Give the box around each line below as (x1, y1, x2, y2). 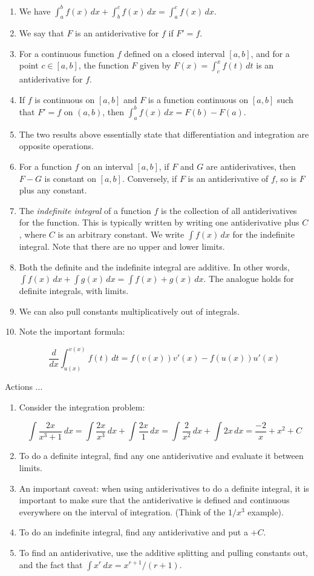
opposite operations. (19, 139, 94, 152)
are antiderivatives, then (206, 159, 296, 172)
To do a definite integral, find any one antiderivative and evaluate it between (19, 449, 304, 462)
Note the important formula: (19, 325, 125, 338)
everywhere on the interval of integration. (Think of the (19, 505, 226, 518)
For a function (19, 159, 72, 172)
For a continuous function (19, 47, 114, 59)
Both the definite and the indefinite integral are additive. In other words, (19, 260, 290, 273)
